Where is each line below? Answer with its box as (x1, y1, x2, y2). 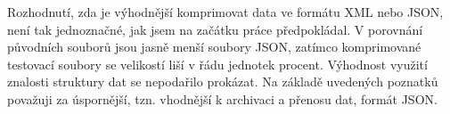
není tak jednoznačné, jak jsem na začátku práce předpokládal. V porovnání (7, 20, 423, 38)
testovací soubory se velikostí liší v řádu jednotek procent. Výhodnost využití (7, 54, 428, 73)
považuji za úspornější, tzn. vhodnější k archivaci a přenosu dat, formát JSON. (7, 89, 438, 108)
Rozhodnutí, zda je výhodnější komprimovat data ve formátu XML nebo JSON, (7, 3, 444, 20)
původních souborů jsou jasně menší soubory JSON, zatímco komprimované (7, 37, 421, 56)
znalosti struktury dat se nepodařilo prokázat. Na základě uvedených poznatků (7, 72, 438, 91)
